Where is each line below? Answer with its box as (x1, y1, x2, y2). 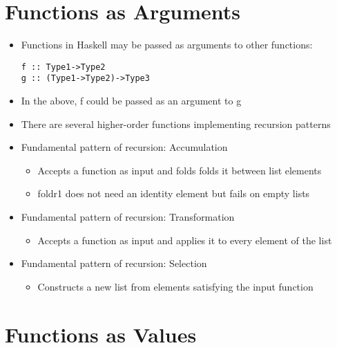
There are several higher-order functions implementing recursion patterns (21, 116, 331, 131)
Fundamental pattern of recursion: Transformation (21, 210, 235, 223)
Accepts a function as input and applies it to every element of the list (37, 232, 332, 247)
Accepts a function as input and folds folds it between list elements (37, 163, 322, 177)
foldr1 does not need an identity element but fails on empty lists (37, 186, 310, 201)
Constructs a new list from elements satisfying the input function (37, 279, 314, 293)
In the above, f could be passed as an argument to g (21, 93, 242, 108)
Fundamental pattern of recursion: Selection (21, 256, 207, 271)
